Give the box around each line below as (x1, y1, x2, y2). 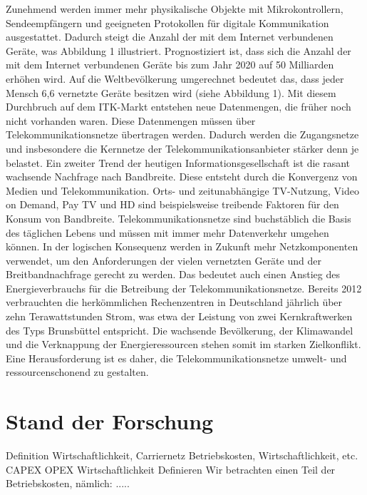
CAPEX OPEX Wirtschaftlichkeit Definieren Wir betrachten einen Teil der (6, 461, 336, 476)
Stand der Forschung (6, 407, 214, 436)
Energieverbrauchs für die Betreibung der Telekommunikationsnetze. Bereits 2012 (6, 280, 362, 295)
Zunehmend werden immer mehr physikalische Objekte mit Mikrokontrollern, (6, 1, 343, 16)
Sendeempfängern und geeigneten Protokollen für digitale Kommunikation (6, 15, 329, 30)
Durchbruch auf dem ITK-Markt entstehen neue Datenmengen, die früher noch (6, 99, 351, 114)
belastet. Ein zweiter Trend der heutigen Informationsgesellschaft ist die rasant (6, 155, 351, 170)
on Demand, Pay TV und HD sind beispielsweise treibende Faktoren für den (6, 197, 339, 212)
